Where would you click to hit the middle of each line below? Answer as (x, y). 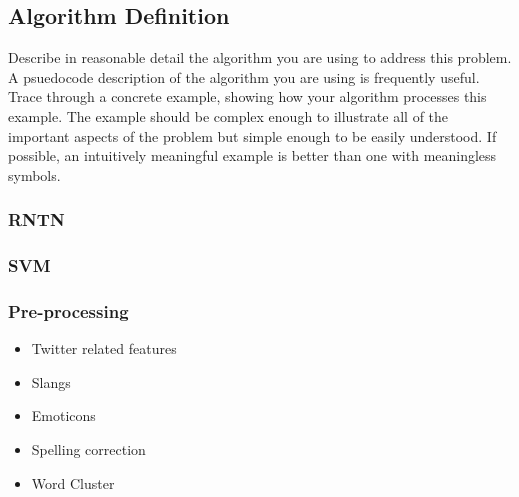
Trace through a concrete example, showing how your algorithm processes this (247, 96)
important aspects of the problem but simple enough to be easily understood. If (252, 135)
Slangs (51, 381)
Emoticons (63, 415)
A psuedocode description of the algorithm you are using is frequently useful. (244, 76)
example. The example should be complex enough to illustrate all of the (228, 115)
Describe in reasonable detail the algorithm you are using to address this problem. (260, 57)
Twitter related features (104, 348)
